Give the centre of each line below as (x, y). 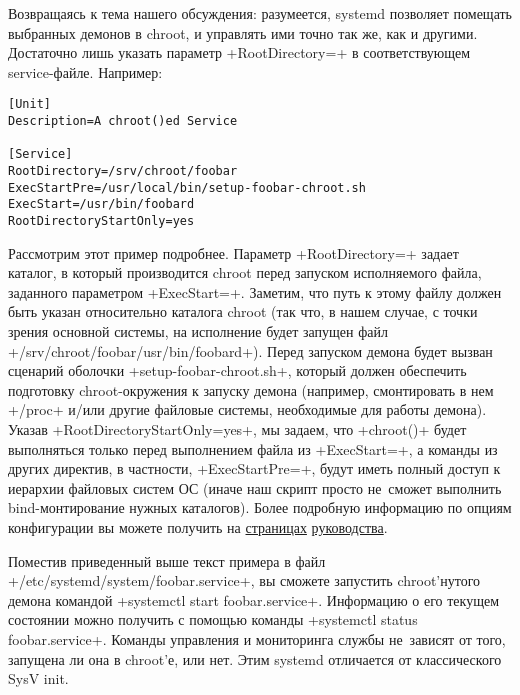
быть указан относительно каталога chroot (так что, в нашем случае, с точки (243, 311)
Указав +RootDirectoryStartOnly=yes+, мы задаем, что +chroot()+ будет (237, 428)
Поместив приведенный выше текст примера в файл (167, 560)
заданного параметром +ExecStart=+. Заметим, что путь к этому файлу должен (255, 291)
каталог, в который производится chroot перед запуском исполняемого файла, (245, 272)
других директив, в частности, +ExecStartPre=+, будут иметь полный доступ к (254, 468)
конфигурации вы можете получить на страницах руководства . (198, 526)
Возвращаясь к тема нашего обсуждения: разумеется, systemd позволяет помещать (260, 13)
